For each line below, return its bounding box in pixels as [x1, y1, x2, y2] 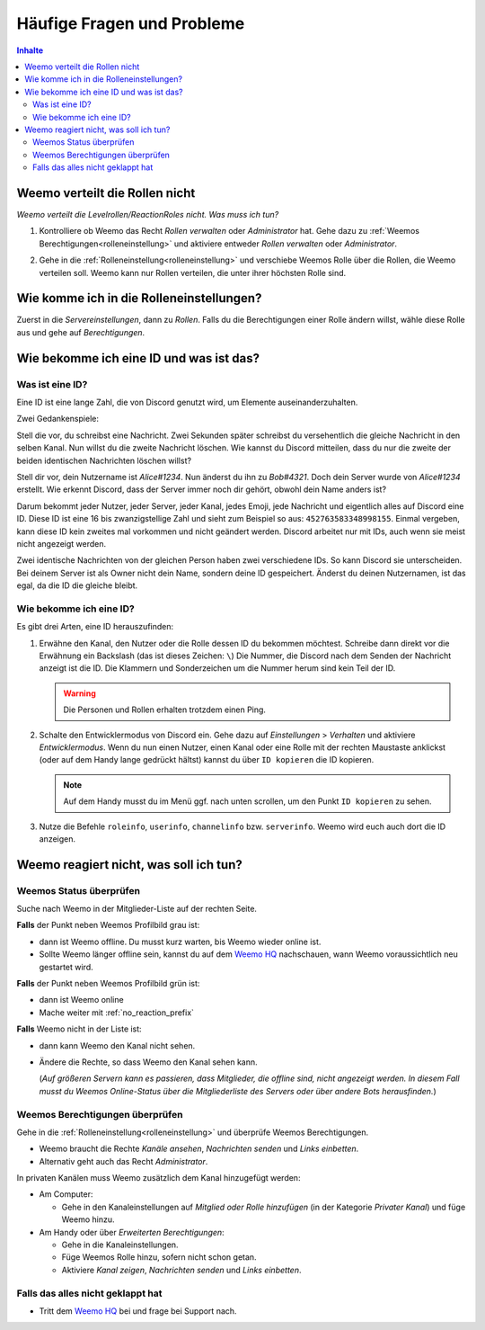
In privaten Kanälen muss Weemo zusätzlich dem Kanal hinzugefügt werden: [16, 1173, 301, 1183]
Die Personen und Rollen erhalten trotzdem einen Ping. [63, 704, 267, 715]
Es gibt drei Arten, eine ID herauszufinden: [16, 621, 174, 632]
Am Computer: [39, 1189, 93, 1200]
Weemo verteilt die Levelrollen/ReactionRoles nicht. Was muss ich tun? [16, 209, 279, 219]
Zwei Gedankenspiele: [16, 414, 99, 424]
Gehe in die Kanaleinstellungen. [61, 1239, 179, 1250]
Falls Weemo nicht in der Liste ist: [16, 1023, 143, 1034]
